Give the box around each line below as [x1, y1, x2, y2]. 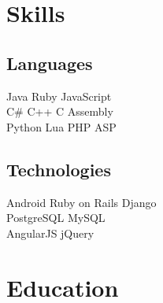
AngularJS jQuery [6, 224, 94, 241]
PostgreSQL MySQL [6, 209, 106, 226]
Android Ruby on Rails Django [6, 194, 157, 210]
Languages [6, 50, 93, 75]
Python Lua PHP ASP [6, 118, 117, 135]
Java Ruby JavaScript [6, 87, 112, 104]
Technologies [6, 157, 111, 181]
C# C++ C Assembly [6, 103, 113, 120]
